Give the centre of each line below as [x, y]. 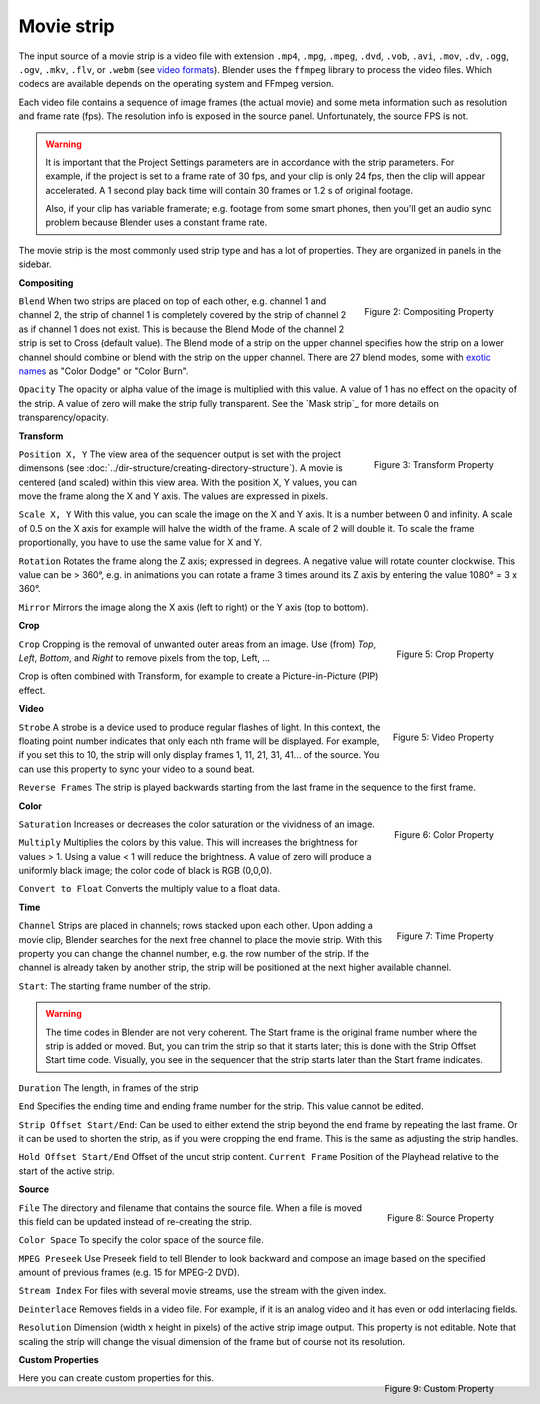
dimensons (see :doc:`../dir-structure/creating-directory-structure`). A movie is [181, 468]
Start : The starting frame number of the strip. [114, 986]
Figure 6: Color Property [443, 834]
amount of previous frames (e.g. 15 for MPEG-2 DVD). [129, 1272]
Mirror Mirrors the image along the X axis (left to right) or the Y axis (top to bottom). [193, 607]
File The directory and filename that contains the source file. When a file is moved [190, 1207]
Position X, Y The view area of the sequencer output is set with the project [180, 454]
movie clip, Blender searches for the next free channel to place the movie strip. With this [200, 939]
